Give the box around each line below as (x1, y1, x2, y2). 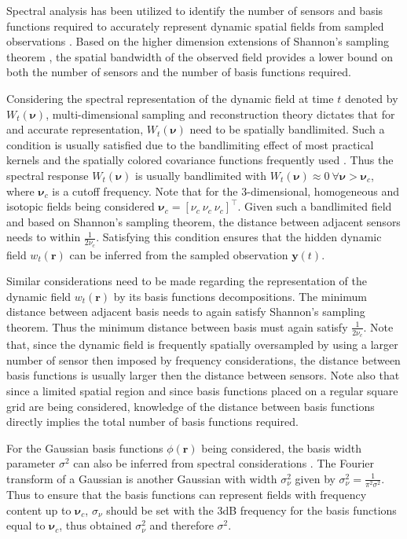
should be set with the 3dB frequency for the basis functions (106, 501, 397, 518)
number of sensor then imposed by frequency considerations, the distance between (6, 351, 401, 368)
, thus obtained (59, 517, 132, 533)
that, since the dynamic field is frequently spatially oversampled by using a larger (6, 336, 398, 353)
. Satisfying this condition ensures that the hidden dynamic (96, 229, 382, 245)
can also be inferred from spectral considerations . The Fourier (73, 455, 374, 471)
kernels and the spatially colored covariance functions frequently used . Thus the (6, 152, 394, 168)
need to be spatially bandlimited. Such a (189, 121, 385, 137)
